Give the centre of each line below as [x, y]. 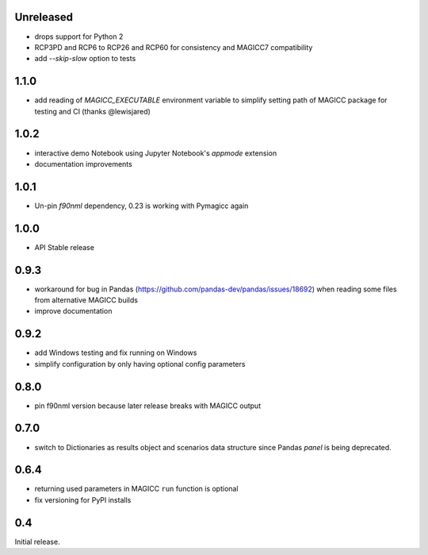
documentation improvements [83, 164]
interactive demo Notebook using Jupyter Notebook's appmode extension [156, 153]
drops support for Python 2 [79, 37]
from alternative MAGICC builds [86, 300]
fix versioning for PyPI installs [83, 499]
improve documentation [73, 311]
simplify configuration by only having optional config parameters [140, 364]
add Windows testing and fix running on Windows [116, 353]
